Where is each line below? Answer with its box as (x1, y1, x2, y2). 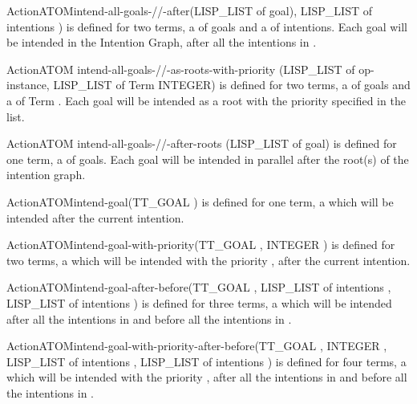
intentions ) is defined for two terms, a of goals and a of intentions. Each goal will (6, 18, 407, 35)
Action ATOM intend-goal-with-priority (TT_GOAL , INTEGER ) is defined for (6, 236, 395, 253)
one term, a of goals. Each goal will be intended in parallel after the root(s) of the (6, 150, 409, 167)
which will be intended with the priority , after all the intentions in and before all (6, 369, 407, 386)
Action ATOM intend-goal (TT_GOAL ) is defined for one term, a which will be (6, 193, 394, 210)
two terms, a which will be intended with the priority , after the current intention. (6, 251, 411, 268)
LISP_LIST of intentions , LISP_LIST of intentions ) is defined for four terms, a (6, 353, 407, 369)
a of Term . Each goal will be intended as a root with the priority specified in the (6, 92, 406, 108)
